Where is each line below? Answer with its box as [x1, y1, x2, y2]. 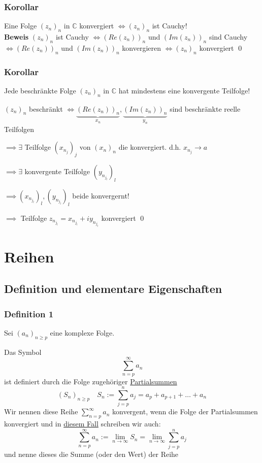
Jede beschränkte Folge [4, 85, 76, 95]
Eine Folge [4, 20, 37, 31]
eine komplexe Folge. [50, 327, 115, 338]
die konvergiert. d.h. [118, 142, 181, 152]
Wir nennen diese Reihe [4, 406, 78, 417]
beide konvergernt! [72, 190, 129, 201]
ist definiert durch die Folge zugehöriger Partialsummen [4, 376, 177, 386]
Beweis [4, 31, 29, 42]
